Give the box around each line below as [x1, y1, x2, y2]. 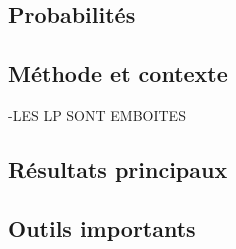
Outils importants [8, 212, 196, 243]
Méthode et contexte [8, 58, 228, 89]
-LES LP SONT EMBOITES [8, 104, 186, 125]
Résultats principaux [8, 153, 228, 184]
